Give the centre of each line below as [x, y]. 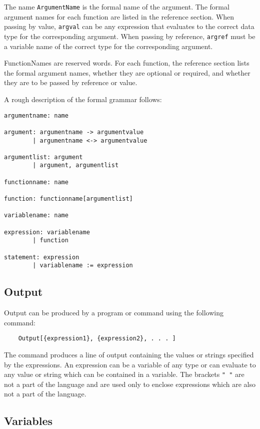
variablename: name [36, 216]
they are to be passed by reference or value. [71, 82]
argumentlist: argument [43, 157]
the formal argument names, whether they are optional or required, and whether [127, 72]
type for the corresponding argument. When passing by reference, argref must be [130, 36]
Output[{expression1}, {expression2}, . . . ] [97, 339]
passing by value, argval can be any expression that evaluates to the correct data [129, 26]
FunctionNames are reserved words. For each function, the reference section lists [127, 63]
